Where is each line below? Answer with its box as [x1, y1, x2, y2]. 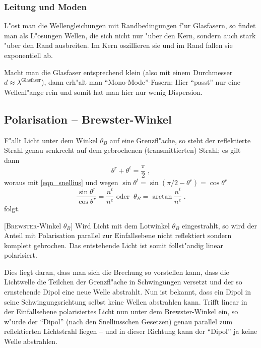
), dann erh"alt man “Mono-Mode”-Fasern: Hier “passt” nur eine [41, 77, 241, 87]
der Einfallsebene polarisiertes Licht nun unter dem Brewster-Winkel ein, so [4, 306, 238, 317]
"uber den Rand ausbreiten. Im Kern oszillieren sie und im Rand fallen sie [4, 40, 233, 50]
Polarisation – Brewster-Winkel [4, 111, 172, 127]
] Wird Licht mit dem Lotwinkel [71, 220, 170, 230]
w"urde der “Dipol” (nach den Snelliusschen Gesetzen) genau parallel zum [4, 316, 233, 326]
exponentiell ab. [4, 50, 53, 60]
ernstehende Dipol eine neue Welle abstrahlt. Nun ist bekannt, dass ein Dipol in [4, 286, 251, 297]
